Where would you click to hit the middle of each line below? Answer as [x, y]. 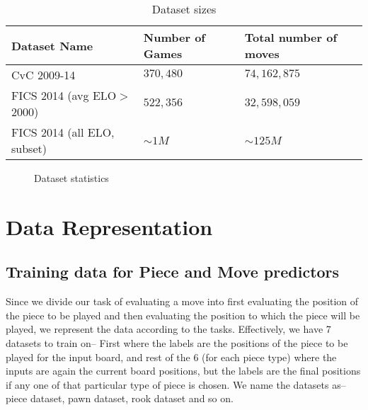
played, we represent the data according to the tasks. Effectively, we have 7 [168, 329]
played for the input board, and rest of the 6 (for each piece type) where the [171, 357]
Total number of [291, 37]
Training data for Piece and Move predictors [173, 272]
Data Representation [109, 226]
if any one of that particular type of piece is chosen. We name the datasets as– [176, 384]
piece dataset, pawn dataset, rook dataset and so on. [120, 398]
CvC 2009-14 [44, 75]
